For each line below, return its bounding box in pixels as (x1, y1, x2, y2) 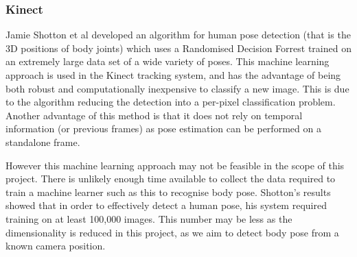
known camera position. (5, 238, 106, 253)
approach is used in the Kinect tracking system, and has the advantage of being (5, 68, 341, 82)
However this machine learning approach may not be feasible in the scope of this (5, 158, 345, 172)
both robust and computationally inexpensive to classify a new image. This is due (5, 81, 349, 95)
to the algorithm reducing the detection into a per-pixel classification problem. (5, 95, 336, 109)
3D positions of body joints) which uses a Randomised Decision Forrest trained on (5, 40, 352, 55)
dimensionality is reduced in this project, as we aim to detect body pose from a (5, 225, 339, 239)
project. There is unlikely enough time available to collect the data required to (5, 171, 336, 186)
